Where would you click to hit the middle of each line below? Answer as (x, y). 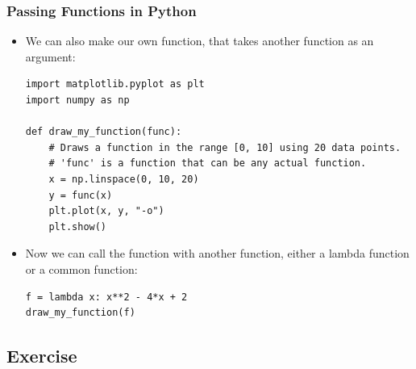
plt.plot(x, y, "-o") (106, 211)
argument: (50, 56)
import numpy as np (77, 100)
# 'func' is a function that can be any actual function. (208, 164)
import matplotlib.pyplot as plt (115, 84)
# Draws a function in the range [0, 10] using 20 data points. (225, 147)
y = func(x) (81, 195)
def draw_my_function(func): (104, 132)
